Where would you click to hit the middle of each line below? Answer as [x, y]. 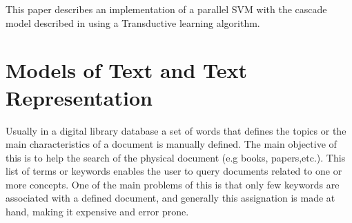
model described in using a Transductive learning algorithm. [133, 22]
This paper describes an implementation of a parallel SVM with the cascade [166, 9]
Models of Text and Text [127, 70]
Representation [79, 97]
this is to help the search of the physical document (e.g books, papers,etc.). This [176, 157]
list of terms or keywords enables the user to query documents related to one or [174, 171]
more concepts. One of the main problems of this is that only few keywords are [173, 184]
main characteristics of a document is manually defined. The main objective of [171, 144]
